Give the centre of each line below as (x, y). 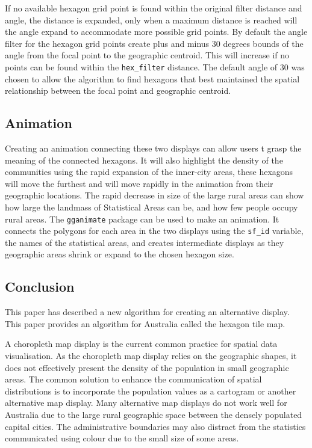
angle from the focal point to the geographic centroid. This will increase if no (147, 55)
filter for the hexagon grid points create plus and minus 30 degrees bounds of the (154, 43)
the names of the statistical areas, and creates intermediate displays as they (145, 242)
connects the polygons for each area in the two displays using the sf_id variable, (154, 231)
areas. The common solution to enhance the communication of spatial (133, 379)
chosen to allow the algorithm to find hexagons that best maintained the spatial (152, 78)
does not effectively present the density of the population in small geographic (147, 367)
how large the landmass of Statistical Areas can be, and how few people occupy (151, 207)
